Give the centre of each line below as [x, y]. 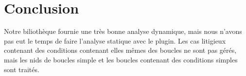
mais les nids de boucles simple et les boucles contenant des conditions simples [121, 59]
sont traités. [22, 69]
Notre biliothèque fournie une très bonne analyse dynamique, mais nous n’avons [123, 31]
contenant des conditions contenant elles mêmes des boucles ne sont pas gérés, [120, 50]
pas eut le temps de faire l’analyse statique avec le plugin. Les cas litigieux [115, 40]
